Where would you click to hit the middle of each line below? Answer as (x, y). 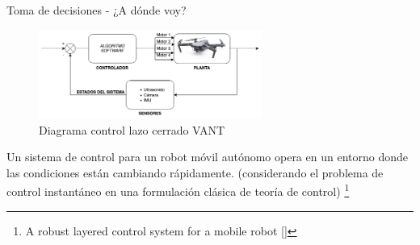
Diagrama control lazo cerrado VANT (132, 129)
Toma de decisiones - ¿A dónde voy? (97, 10)
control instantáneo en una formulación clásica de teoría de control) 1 (178, 190)
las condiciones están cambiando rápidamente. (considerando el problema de (195, 172)
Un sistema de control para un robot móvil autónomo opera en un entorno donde (207, 157)
